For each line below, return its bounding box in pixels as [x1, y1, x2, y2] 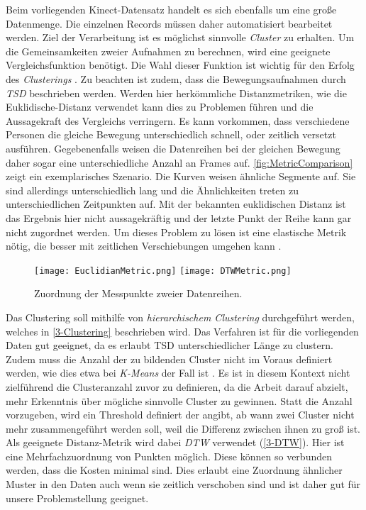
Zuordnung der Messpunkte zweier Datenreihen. [34, 286, 243, 301]
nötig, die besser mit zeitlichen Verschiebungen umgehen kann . [6, 238, 282, 253]
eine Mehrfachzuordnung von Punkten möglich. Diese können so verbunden [6, 448, 332, 463]
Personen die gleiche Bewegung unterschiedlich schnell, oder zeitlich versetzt [6, 127, 336, 142]
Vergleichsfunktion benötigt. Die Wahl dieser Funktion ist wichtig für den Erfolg [6, 57, 355, 72]
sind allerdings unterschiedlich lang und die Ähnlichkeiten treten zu [6, 182, 299, 197]
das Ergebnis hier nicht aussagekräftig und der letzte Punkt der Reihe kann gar [6, 210, 352, 225]
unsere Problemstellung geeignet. [6, 490, 149, 505]
